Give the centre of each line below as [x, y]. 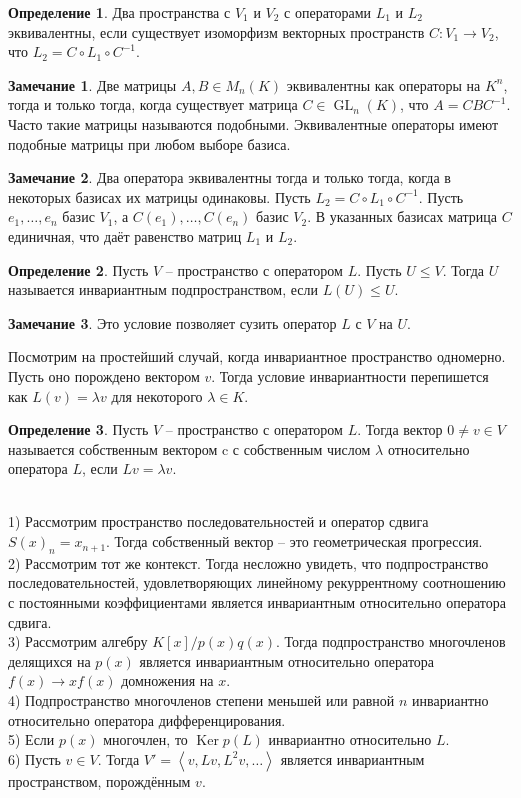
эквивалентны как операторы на [383, 84]
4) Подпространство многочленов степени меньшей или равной [201, 700]
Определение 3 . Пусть [78, 429]
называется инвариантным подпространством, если [163, 289]
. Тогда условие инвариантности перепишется [350, 375]
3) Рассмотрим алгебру [78, 641]
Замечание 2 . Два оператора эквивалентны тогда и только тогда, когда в [229, 177]
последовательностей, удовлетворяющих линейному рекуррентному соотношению [257, 582]
